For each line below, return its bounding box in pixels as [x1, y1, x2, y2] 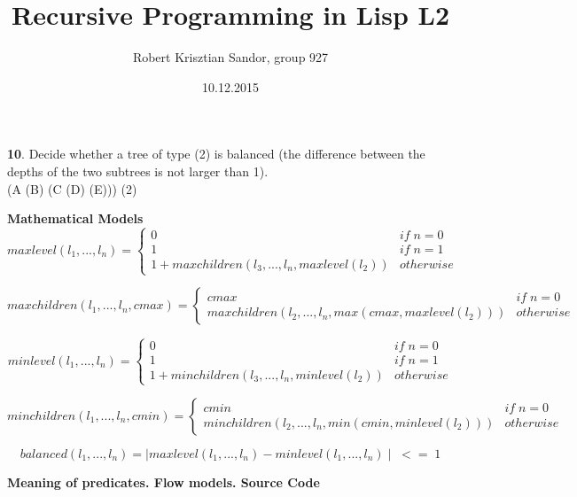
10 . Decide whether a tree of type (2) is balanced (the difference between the [7, 144, 425, 163]
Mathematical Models [7, 209, 144, 228]
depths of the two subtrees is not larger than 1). [7, 161, 269, 180]
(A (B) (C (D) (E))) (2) [7, 179, 137, 198]
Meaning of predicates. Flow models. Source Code [7, 472, 320, 491]
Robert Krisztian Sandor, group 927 [132, 48, 329, 66]
